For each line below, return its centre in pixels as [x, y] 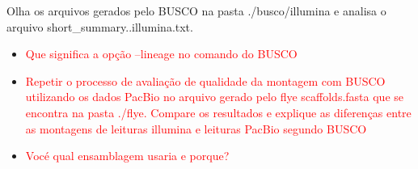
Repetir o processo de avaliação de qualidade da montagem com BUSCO [205, 80]
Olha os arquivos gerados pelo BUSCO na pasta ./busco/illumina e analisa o [196, 11]
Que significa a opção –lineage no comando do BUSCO [161, 54]
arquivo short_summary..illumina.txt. [100, 26]
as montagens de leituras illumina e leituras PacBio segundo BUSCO [196, 128]
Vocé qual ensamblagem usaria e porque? [127, 156]
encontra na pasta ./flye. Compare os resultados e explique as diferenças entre [218, 112]
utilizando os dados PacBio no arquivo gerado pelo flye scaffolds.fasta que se [214, 97]
